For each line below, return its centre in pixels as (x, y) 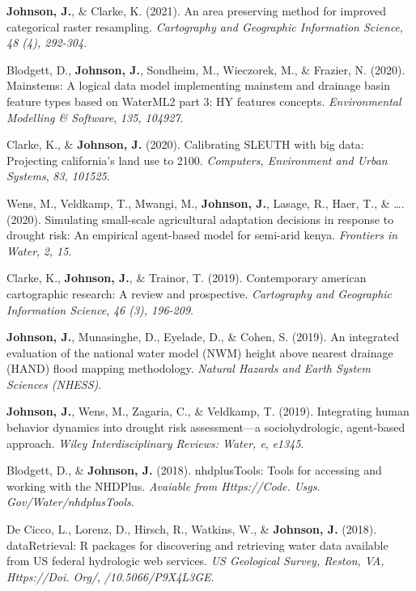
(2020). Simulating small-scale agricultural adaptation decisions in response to (200, 219)
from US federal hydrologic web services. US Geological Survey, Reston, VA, (195, 561)
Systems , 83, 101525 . (58, 176)
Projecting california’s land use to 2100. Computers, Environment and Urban (197, 160)
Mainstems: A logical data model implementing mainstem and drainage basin (199, 85)
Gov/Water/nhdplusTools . (70, 502)
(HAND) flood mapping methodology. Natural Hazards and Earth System (189, 368)
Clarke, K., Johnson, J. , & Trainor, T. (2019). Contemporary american (187, 278)
